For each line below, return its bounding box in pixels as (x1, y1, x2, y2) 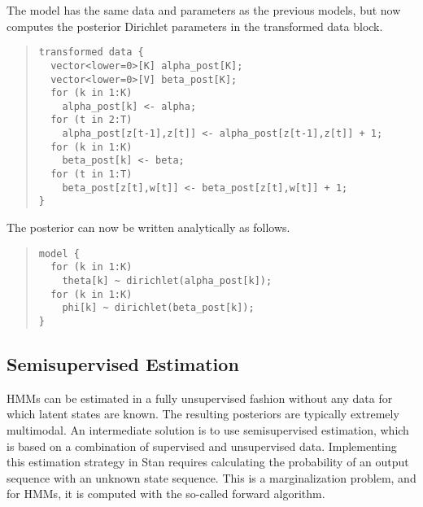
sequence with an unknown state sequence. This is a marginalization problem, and (7, 469, 416, 486)
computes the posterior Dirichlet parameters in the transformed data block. (7, 17, 383, 34)
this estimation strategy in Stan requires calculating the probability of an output (7, 453, 409, 470)
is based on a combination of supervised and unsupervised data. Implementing (7, 437, 397, 454)
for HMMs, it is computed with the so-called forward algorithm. (7, 485, 325, 502)
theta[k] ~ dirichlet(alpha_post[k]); (62, 274, 273, 286)
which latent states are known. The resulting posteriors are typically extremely (7, 405, 399, 422)
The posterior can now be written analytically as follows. (7, 219, 290, 236)
